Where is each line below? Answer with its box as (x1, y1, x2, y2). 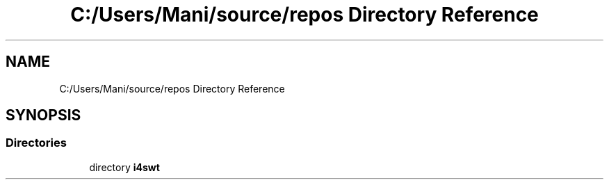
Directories (6, 136, 67, 150)
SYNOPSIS (6, 106, 81, 124)
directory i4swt (89, 161, 160, 173)
